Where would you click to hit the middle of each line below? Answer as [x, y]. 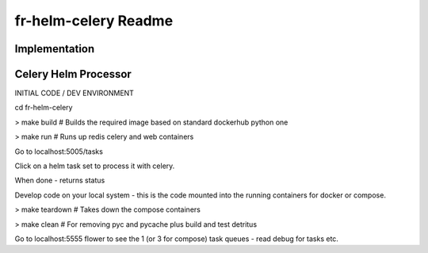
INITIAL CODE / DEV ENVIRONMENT [75, 93]
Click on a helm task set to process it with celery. [95, 166]
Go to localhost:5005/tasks [59, 151]
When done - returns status [60, 180]
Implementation [55, 49]
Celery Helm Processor [73, 74]
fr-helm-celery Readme [94, 21]
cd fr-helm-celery [44, 108]
